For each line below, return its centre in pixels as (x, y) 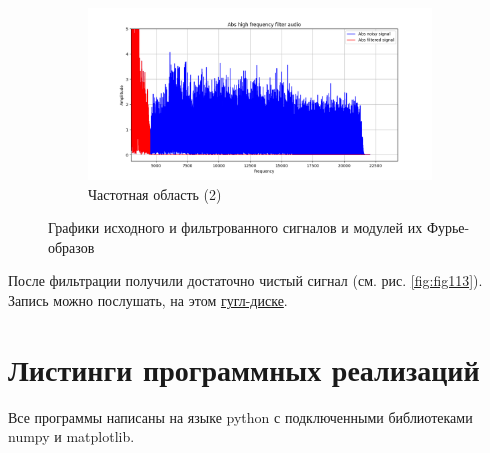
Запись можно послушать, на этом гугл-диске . (148, 299)
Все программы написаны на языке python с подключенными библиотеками (240, 416)
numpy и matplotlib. (71, 436)
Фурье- (448, 227)
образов (71, 246)
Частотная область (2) (155, 193)
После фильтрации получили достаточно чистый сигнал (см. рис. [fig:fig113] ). (245, 280)
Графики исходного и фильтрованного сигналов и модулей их (235, 227)
